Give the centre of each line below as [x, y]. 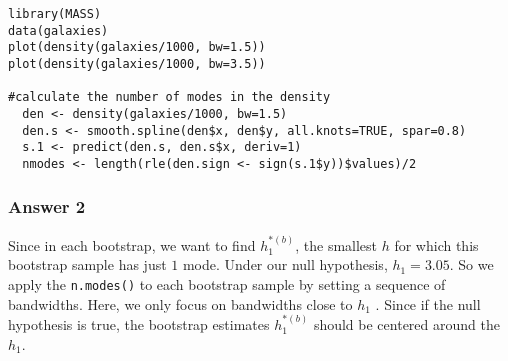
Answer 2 [47, 206]
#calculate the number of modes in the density [169, 97]
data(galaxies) [58, 30]
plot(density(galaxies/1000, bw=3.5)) [137, 63]
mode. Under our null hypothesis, [285, 264]
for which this [436, 244]
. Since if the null [428, 303]
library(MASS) [55, 14]
